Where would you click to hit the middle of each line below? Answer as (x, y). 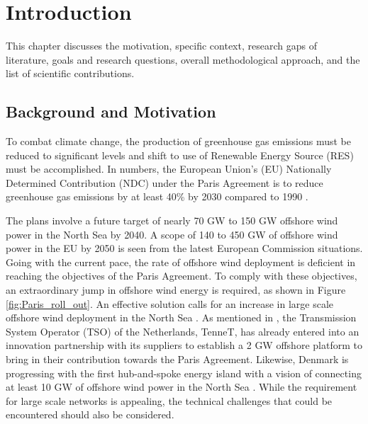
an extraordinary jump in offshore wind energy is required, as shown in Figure (176, 290)
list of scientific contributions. (70, 73)
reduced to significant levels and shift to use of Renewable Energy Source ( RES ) (180, 155)
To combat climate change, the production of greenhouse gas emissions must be (178, 141)
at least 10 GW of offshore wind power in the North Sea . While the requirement (182, 387)
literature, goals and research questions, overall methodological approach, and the (183, 59)
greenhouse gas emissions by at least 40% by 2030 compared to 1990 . (157, 196)
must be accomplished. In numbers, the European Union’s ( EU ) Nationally (169, 169)
